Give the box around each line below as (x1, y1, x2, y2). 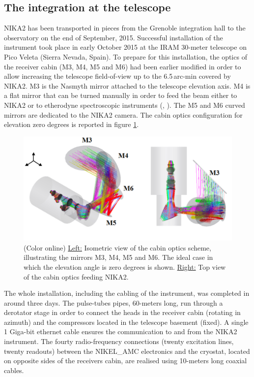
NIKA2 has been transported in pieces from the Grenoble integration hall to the (4, 23, 246, 33)
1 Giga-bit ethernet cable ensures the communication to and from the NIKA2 (4, 326, 237, 337)
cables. (4, 365, 24, 375)
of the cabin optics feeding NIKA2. (24, 271, 129, 282)
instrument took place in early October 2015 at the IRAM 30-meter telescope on (4, 42, 247, 52)
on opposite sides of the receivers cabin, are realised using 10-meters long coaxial (4, 355, 247, 366)
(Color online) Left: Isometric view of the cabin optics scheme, (24, 242, 211, 252)
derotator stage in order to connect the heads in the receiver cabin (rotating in (4, 307, 241, 317)
